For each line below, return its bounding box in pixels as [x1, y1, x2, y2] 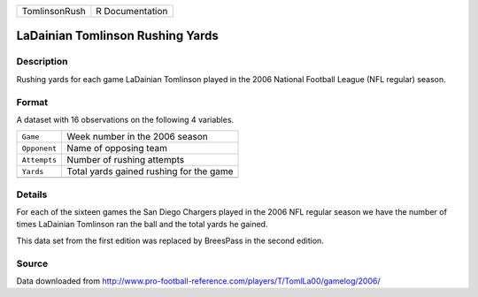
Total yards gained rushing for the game [66, 165, 234, 178]
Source [16, 257, 49, 270]
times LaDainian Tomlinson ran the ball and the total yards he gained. [16, 219, 268, 230]
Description [16, 56, 68, 68]
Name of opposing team [66, 142, 168, 155]
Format [16, 95, 49, 108]
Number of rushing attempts [66, 154, 185, 166]
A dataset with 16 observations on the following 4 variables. [16, 114, 235, 125]
